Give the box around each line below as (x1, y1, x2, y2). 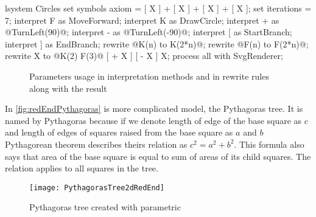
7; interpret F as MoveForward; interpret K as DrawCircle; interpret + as (5, 13, 279, 26)
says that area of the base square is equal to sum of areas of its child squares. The (5, 150, 311, 162)
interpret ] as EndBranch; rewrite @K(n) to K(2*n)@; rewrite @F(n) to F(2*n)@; (5, 37, 309, 50)
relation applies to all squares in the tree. (5, 162, 158, 174)
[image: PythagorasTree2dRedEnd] (29, 183, 164, 192)
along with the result (29, 81, 107, 94)
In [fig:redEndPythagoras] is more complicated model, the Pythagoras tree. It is (5, 102, 303, 115)
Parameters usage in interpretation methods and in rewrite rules (29, 69, 269, 82)
